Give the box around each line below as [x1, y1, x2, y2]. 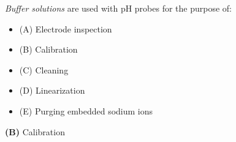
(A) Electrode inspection [19, 22, 112, 35]
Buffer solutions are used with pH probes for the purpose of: [5, 2, 232, 14]
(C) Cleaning [19, 63, 69, 76]
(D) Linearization [19, 84, 85, 97]
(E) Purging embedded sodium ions [19, 104, 153, 117]
